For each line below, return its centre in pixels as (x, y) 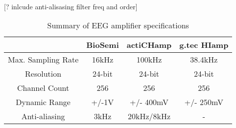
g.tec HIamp (204, 44)
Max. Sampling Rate (43, 59)
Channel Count (43, 87)
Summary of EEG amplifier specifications (118, 25)
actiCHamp (149, 44)
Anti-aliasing (43, 116)
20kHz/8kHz (149, 116)
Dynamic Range (43, 102)
